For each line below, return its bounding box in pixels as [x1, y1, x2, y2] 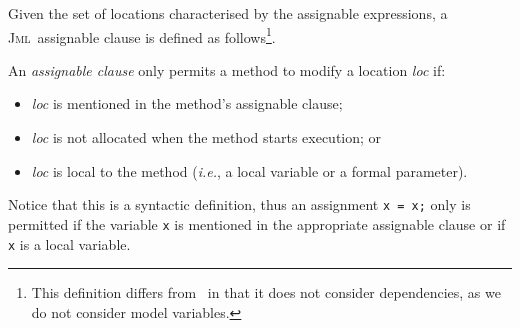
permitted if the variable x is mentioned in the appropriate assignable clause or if [8, 213, 506, 234]
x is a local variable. [8, 233, 131, 254]
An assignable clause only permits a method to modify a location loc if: [8, 59, 446, 80]
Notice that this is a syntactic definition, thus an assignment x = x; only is [8, 194, 471, 215]
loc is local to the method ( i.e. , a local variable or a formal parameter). [31, 160, 468, 181]
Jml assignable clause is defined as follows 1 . [8, 23, 276, 47]
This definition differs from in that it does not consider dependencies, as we [31, 282, 501, 303]
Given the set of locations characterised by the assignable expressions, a [8, 3, 448, 23]
